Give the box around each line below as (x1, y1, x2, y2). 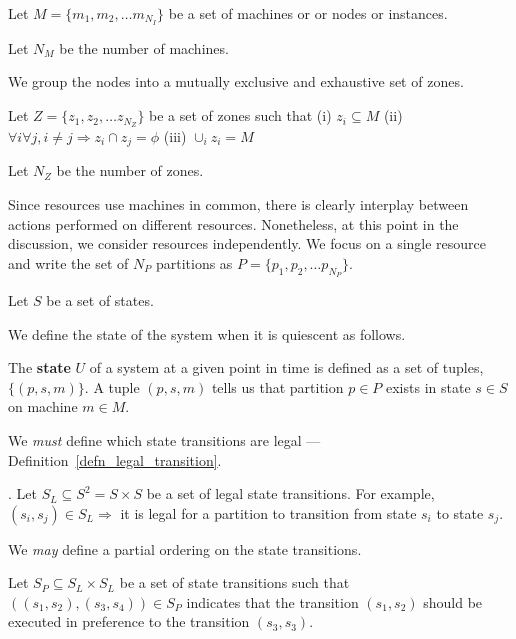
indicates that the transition (186, 591, 359, 612)
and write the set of (8, 252, 129, 273)
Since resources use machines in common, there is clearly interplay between (8, 193, 469, 214)
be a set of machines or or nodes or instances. (168, 3, 448, 23)
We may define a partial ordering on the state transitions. (8, 538, 362, 559)
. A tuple (84, 376, 140, 397)
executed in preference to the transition (8, 611, 250, 632)
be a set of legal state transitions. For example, (146, 483, 435, 504)
